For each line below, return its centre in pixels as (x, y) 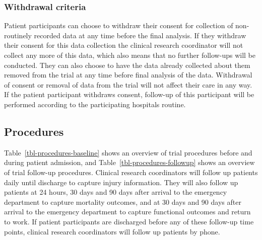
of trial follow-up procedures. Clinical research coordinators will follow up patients (131, 172)
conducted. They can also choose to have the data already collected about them (127, 65)
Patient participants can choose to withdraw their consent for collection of (119, 25)
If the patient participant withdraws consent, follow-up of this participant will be (129, 94)
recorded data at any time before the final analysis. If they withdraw (140, 35)
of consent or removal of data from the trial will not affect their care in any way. (128, 84)
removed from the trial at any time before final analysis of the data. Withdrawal (128, 75)
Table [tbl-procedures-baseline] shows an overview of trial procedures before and (128, 152)
